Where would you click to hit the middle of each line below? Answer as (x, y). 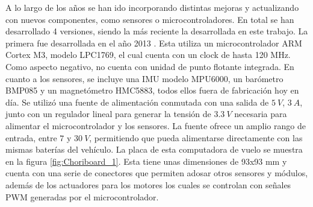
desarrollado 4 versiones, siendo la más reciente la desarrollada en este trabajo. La (157, 31)
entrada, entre (31, 137)
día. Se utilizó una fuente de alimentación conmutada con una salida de (137, 102)
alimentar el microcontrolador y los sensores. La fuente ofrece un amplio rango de (156, 125)
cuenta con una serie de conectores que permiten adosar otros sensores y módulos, (157, 173)
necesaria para (261, 114)
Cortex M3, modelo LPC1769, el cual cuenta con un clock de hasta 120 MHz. (148, 55)
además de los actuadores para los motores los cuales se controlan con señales (148, 184)
